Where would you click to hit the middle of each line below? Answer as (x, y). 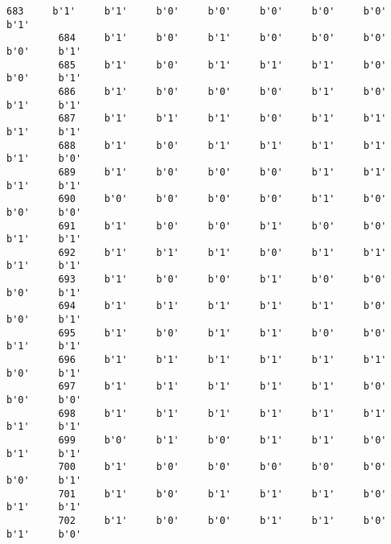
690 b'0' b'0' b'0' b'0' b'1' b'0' (222, 199)
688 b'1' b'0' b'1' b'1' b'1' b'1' (222, 145)
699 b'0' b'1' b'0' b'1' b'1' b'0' (222, 440)
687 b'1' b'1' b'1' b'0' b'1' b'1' (222, 119)
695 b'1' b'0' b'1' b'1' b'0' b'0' (222, 333)
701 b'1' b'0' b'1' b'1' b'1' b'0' (222, 494)
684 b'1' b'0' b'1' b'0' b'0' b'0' (222, 38)
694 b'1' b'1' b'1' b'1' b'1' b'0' (222, 306)
